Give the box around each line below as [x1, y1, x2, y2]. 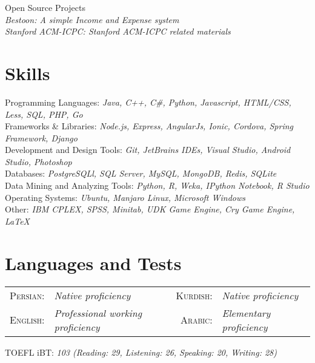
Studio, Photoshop [5, 155, 72, 168]
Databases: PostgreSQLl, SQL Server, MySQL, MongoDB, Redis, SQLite [5, 167, 277, 180]
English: [10, 313, 45, 327]
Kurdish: [176, 288, 213, 302]
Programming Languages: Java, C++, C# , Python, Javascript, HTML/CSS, [5, 95, 291, 108]
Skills [5, 60, 50, 85]
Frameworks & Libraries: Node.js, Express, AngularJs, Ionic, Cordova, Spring [5, 120, 294, 132]
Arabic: [181, 313, 213, 327]
